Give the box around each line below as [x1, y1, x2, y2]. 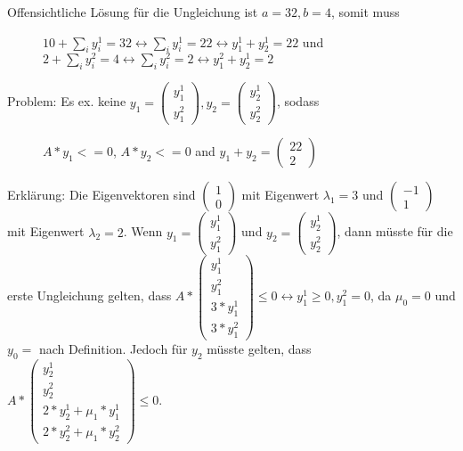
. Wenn [123, 222, 163, 241]
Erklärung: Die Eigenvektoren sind [7, 185, 196, 204]
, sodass [276, 92, 320, 111]
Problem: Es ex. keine [7, 92, 126, 111]
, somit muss [330, 3, 400, 20]
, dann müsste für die [337, 222, 453, 241]
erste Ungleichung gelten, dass [7, 286, 172, 305]
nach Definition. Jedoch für [38, 339, 188, 357]
